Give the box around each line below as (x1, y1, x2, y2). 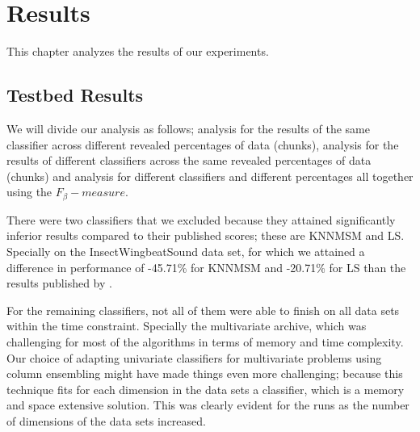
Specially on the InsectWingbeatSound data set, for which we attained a (6, 242, 365, 259)
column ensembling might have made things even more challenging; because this (6, 365, 403, 382)
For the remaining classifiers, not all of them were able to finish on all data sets (6, 301, 400, 318)
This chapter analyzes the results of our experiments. (6, 43, 269, 60)
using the (6, 183, 52, 200)
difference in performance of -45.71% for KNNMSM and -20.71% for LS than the (6, 258, 406, 275)
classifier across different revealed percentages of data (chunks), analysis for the (6, 136, 399, 153)
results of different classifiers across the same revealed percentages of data (6, 152, 372, 169)
